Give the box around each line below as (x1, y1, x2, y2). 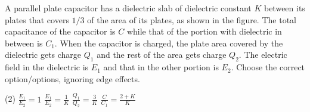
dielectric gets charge (5, 48, 82, 61)
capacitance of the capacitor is (5, 25, 116, 38)
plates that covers (5, 13, 69, 26)
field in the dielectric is (5, 61, 89, 73)
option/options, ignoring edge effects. (5, 72, 140, 85)
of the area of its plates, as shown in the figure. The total (87, 13, 296, 26)
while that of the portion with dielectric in (126, 25, 282, 38)
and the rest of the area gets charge (97, 48, 227, 61)
